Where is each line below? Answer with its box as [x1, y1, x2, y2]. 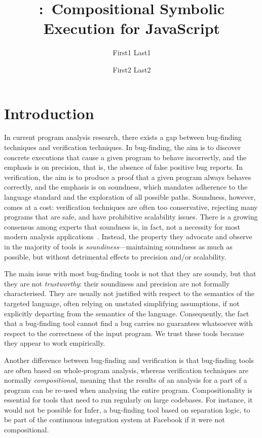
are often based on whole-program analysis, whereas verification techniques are [4, 364, 249, 375]
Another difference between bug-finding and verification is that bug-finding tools [4, 354, 254, 365]
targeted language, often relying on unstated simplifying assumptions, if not [4, 298, 240, 308]
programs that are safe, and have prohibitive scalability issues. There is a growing [4, 211, 258, 222]
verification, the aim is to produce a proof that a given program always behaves [4, 171, 251, 182]
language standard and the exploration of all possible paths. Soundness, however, [4, 192, 256, 202]
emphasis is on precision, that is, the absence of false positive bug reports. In [4, 162, 243, 172]
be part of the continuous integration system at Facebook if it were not [4, 414, 225, 425]
